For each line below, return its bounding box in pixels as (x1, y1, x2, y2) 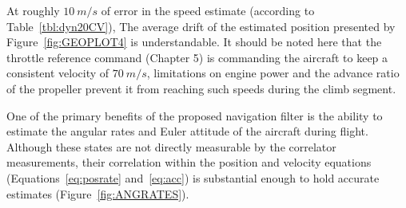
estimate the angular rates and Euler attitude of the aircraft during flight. (6, 123, 368, 139)
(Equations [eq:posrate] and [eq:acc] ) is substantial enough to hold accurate (6, 169, 380, 186)
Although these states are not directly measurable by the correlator (6, 138, 336, 155)
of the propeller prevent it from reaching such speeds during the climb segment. (6, 80, 396, 96)
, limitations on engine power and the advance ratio (146, 65, 400, 81)
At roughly (6, 2, 60, 18)
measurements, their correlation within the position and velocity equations (6, 154, 372, 171)
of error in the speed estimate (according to (101, 2, 315, 18)
